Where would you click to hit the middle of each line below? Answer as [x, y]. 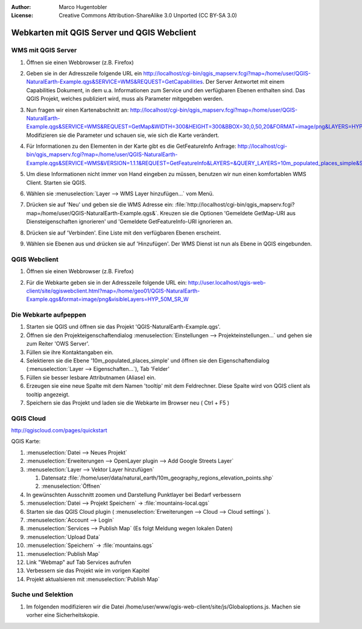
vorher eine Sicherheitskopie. [63, 615]
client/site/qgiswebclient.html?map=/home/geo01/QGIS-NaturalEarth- [113, 291]
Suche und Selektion [42, 595]
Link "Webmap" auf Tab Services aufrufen [79, 562]
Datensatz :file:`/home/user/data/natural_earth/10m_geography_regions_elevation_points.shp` [157, 478]
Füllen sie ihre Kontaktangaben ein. [70, 352]
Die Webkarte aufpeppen [49, 315]
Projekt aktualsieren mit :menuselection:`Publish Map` [93, 579]
